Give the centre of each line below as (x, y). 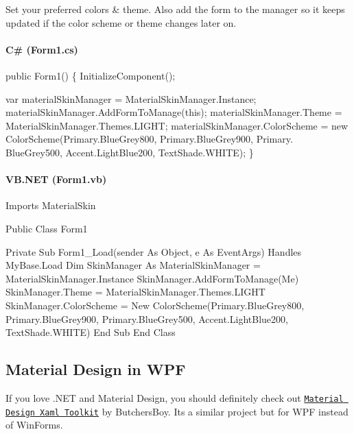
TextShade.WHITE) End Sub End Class (91, 332)
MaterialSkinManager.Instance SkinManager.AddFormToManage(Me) (152, 278)
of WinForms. (34, 425)
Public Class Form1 (47, 228)
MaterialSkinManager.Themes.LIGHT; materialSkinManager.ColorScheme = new (177, 125)
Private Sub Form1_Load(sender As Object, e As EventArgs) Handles (154, 251)
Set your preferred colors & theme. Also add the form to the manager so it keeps (175, 9)
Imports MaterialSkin (51, 205)
